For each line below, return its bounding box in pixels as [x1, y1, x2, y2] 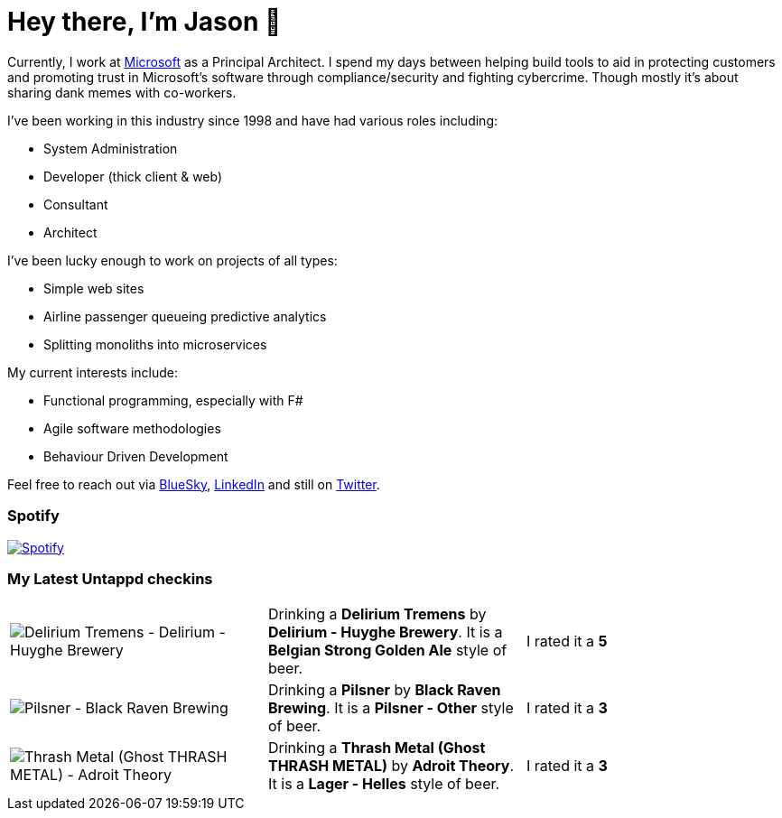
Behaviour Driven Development [43, 448, 228, 464]
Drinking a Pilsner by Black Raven [267, 681, 501, 700]
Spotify [7, 507, 60, 525]
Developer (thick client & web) [43, 168, 223, 184]
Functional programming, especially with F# [43, 392, 303, 408]
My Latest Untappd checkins [7, 569, 213, 588]
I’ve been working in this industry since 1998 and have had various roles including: [7, 112, 498, 128]
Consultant [43, 196, 108, 212]
